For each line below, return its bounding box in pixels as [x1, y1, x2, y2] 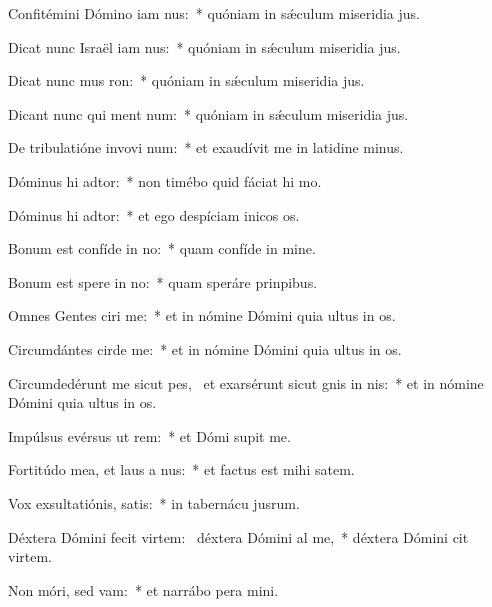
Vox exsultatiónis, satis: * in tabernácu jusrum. [8, 492, 300, 513]
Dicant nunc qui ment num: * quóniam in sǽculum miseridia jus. [8, 103, 409, 124]
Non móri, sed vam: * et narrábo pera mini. [8, 579, 279, 600]
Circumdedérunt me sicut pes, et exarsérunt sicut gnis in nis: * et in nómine [8, 372, 484, 393]
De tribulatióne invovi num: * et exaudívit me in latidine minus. [8, 137, 404, 158]
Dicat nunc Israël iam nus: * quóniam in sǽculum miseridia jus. [8, 36, 401, 57]
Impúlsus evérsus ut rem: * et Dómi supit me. [8, 425, 291, 446]
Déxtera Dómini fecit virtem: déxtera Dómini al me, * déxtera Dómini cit [8, 526, 469, 547]
